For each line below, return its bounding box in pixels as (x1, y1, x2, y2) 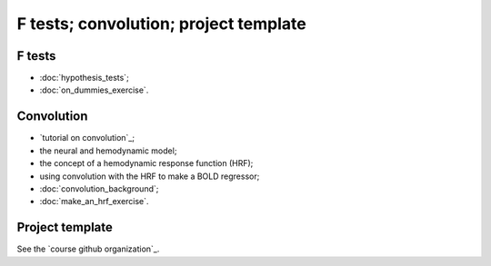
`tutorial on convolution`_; (39, 133, 135, 143)
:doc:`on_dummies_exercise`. (39, 84, 149, 95)
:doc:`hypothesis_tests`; (39, 73, 129, 84)
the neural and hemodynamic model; (39, 145, 177, 156)
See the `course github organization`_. (16, 243, 160, 254)
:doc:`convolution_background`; (39, 182, 159, 194)
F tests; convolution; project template (16, 14, 306, 34)
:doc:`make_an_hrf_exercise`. (39, 196, 149, 207)
